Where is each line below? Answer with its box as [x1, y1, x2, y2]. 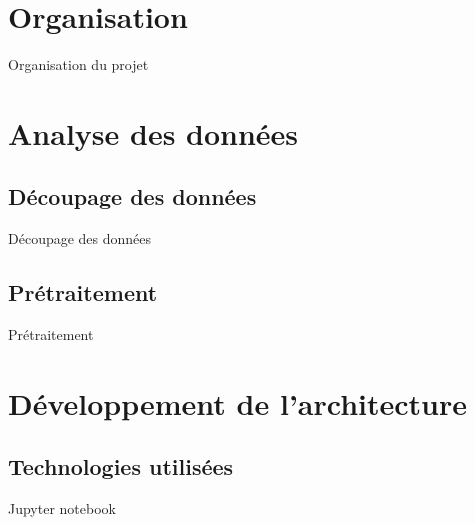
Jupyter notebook [8, 498, 116, 519]
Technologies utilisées [8, 451, 234, 482]
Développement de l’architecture [8, 382, 468, 423]
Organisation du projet [8, 54, 149, 75]
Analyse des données [8, 112, 299, 153]
